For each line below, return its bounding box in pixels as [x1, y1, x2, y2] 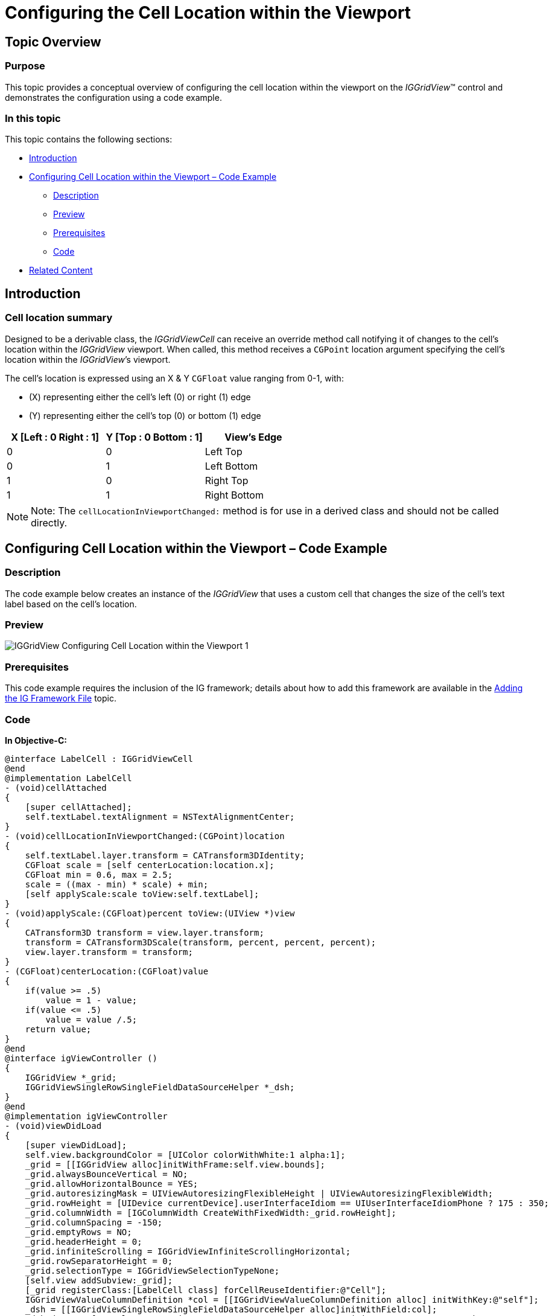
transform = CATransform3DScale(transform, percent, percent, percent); [25, 937, 376, 947]
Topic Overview [5, 34, 101, 50]
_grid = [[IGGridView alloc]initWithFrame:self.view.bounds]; [25, 1159, 326, 1169]
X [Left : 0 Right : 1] [11, 430, 100, 443]
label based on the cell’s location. [5, 598, 137, 609]
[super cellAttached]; [25, 802, 132, 812]
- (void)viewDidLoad [5, 1120, 102, 1131]
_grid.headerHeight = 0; [25, 1236, 142, 1247]
